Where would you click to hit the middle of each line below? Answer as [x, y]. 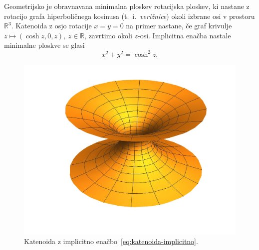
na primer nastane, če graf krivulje [179, 26]
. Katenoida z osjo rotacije [51, 26]
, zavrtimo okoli [108, 35]
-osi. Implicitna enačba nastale [184, 35]
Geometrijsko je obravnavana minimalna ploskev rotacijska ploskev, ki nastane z [127, 6]
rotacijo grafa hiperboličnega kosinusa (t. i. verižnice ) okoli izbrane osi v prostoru [129, 16]
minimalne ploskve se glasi [44, 45]
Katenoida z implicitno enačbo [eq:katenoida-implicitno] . [111, 241]
